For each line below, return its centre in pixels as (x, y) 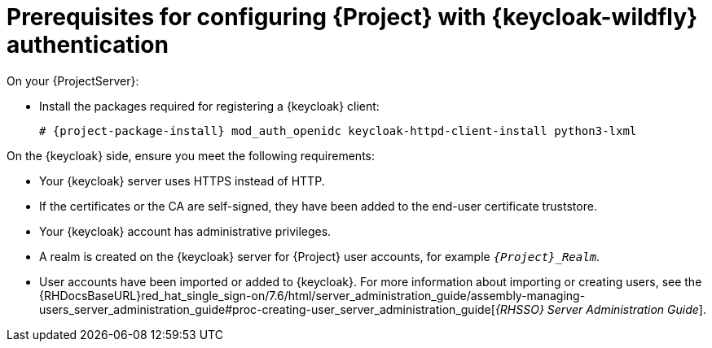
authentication (88, 45)
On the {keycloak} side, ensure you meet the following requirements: (191, 155)
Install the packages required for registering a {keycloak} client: (209, 106)
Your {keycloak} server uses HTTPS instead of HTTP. (182, 181)
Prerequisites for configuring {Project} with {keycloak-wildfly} (352, 17)
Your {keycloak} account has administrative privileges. (185, 231)
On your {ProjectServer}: (73, 80)
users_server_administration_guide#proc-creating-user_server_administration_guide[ (267, 309)
